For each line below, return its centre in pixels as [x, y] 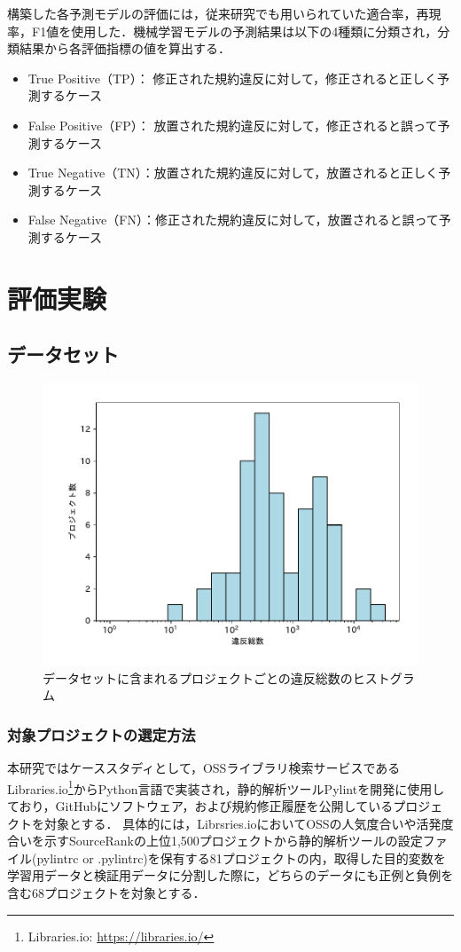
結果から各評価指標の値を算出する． [125, 48]
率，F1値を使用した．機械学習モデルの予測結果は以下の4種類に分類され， [223, 31]
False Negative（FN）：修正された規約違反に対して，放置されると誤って [233, 220]
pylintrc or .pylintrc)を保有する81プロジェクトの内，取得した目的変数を [241, 858]
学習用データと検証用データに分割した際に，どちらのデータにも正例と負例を [230, 875]
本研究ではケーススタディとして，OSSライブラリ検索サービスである [204, 768]
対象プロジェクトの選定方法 [102, 734]
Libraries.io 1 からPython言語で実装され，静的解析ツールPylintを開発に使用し [226, 787]
